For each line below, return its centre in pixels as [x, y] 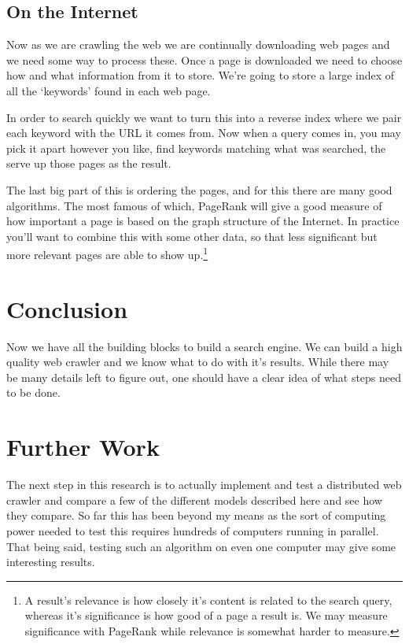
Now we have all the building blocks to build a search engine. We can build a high [204, 346]
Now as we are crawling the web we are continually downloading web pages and [198, 44]
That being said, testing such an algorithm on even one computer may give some [201, 546]
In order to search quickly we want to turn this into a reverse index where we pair [204, 117]
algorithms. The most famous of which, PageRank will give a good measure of [194, 205]
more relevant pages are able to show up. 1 [107, 253]
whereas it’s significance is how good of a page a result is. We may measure [206, 615]
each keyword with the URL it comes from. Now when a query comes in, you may [204, 133]
